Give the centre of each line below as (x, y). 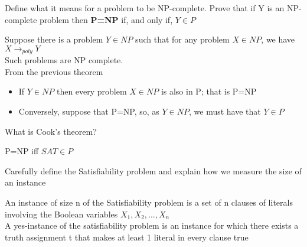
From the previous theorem (54, 71)
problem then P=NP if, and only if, (106, 19)
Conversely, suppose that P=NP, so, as (89, 111)
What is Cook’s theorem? (51, 131)
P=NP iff (22, 151)
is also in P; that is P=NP (209, 91)
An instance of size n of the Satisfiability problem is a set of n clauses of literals (149, 202)
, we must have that (225, 111)
